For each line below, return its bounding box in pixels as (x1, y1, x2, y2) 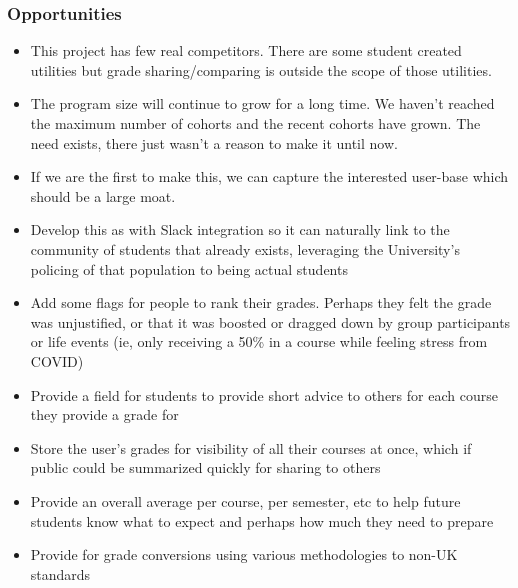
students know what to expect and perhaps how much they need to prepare (30, 510, 494, 531)
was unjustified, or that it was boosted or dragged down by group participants (30, 311, 511, 332)
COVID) (30, 350, 84, 371)
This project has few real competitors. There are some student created (30, 40, 462, 61)
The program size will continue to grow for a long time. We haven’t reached (30, 93, 495, 114)
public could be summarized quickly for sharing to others (30, 457, 381, 478)
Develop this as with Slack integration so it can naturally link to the (30, 219, 450, 240)
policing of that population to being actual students (30, 258, 348, 279)
